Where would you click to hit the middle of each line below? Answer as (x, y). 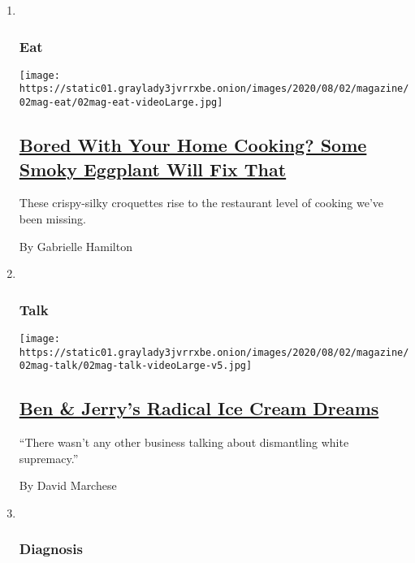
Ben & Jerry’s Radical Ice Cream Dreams (199, 408)
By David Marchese (68, 485)
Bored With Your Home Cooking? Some (193, 145)
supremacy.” (49, 458)
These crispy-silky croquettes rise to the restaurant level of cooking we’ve (201, 203)
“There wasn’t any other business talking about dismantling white (184, 442)
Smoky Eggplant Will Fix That (153, 169)
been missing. (53, 218)
